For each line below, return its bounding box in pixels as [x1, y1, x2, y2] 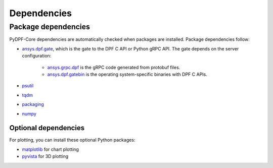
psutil [22, 83, 34, 89]
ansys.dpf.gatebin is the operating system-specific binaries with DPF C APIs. [47, 71, 207, 77]
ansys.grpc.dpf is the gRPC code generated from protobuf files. [47, 64, 180, 70]
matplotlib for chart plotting [22, 146, 79, 152]
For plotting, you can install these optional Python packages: [9, 137, 135, 143]
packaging [22, 101, 44, 107]
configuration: [22, 53, 52, 59]
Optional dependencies [9, 124, 85, 132]
